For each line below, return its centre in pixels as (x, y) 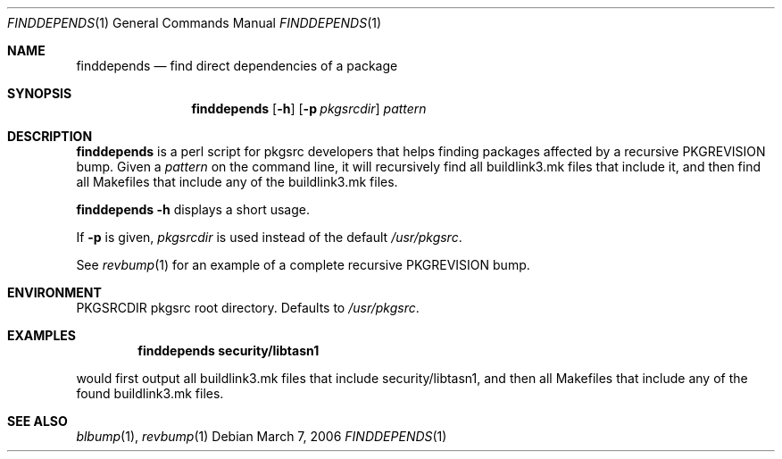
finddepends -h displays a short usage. (193, 209)
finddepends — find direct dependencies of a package (237, 66)
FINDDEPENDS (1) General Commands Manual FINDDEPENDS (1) (195, 23)
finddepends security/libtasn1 (229, 351)
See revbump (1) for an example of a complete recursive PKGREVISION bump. (303, 265)
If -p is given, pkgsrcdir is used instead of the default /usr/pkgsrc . (269, 237)
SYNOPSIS (40, 93)
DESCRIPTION (50, 136)
